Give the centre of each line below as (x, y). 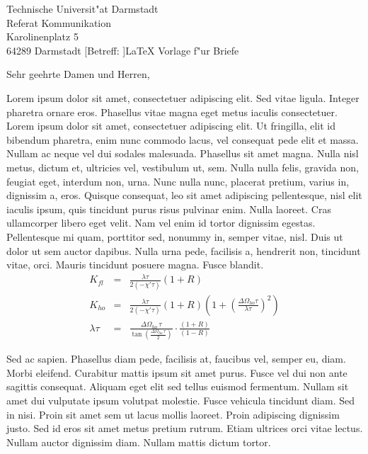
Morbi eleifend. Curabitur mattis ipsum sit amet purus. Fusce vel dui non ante (177, 372)
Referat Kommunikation (59, 22)
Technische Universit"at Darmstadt (82, 8)
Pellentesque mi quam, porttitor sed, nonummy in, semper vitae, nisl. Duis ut (175, 236)
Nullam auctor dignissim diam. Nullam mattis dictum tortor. (139, 442)
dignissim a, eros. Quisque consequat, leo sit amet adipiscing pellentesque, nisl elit (184, 195)
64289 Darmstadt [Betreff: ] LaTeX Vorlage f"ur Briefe (123, 50)
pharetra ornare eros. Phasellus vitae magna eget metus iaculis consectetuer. (172, 112)
